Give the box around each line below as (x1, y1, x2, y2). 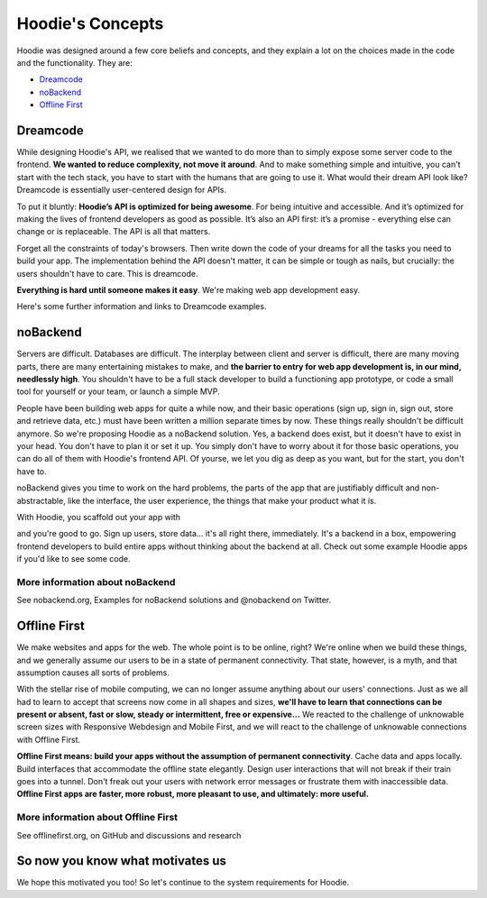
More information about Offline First (16, 811, 179, 824)
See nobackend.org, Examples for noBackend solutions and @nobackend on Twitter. (16, 595, 332, 606)
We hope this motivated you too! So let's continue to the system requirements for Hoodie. (16, 877, 350, 888)
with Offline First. (16, 734, 81, 745)
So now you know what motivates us (16, 853, 227, 869)
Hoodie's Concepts (16, 14, 164, 33)
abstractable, (16, 495, 67, 506)
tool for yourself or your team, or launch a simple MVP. (16, 386, 220, 397)
